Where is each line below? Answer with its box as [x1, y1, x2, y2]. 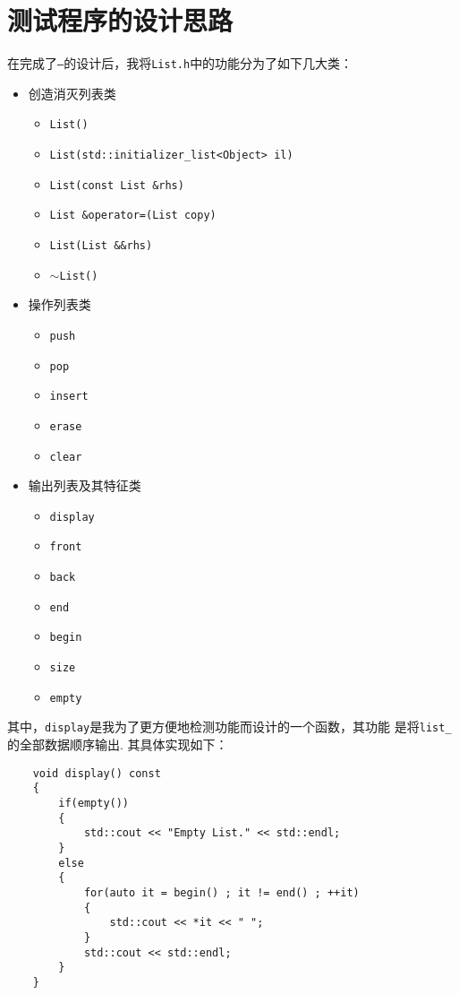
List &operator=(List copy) [49, 209, 217, 222]
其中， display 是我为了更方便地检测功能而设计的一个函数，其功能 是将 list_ [7, 717, 452, 736]
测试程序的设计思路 [7, 2, 234, 39]
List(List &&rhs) [49, 239, 153, 252]
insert [49, 390, 89, 403]
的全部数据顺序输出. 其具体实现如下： [7, 735, 228, 754]
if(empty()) [58, 796, 130, 809]
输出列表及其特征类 [28, 476, 141, 495]
